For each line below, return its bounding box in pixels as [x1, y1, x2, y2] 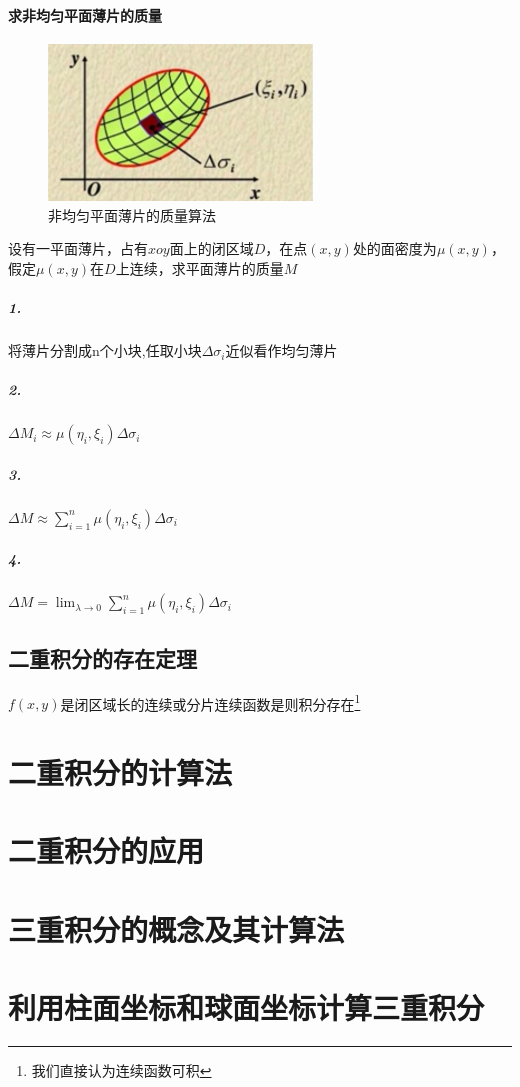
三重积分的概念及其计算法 [8, 908, 345, 949]
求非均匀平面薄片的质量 [8, 4, 162, 25]
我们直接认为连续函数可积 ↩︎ [31, 1060, 212, 1081]
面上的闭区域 [169, 238, 254, 259]
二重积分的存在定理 [8, 642, 197, 673]
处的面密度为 [352, 238, 437, 259]
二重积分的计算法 [8, 752, 233, 793]
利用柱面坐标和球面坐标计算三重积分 [8, 987, 485, 1028]
